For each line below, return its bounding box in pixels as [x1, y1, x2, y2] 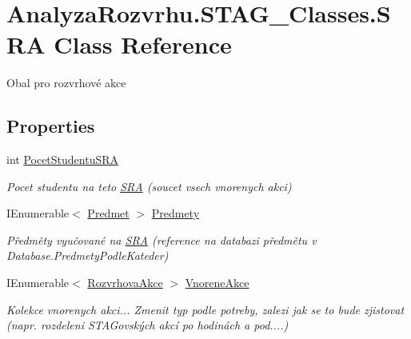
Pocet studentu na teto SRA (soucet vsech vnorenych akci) [6, 177, 292, 194]
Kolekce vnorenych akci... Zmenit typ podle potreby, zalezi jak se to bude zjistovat [6, 301, 405, 317]
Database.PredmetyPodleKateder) [6, 247, 169, 264]
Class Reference [54, 28, 232, 61]
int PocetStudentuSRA [6, 151, 119, 168]
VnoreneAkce [185, 274, 249, 291]
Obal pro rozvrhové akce [6, 74, 126, 91]
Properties [6, 114, 95, 138]
